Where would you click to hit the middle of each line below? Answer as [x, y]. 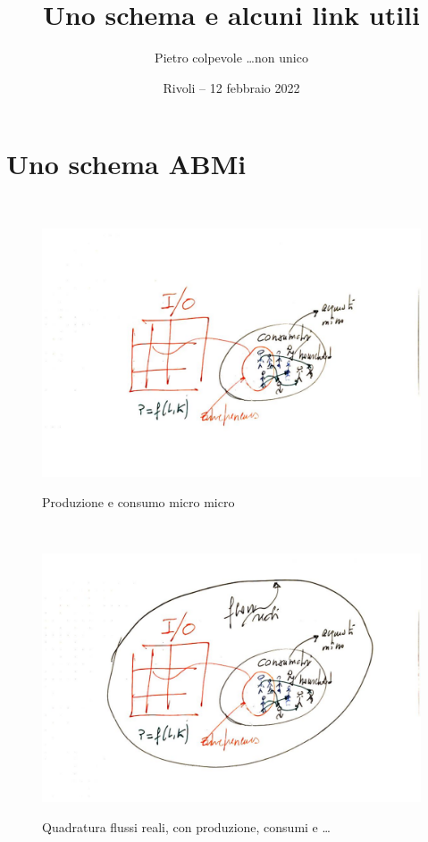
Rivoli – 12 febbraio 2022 [231, 87]
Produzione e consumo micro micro [138, 501]
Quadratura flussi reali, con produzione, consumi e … [186, 826]
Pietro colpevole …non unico [231, 58]
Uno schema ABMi [126, 164]
